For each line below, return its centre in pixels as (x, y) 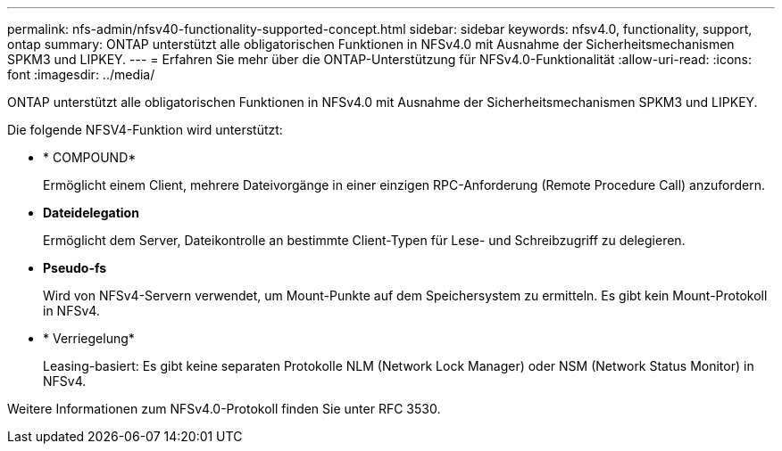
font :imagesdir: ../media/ (81, 74)
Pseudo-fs (75, 268)
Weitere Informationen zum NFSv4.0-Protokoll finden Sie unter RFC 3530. (224, 409)
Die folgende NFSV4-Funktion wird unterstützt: (145, 130)
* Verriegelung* (89, 338)
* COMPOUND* (90, 157)
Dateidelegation (91, 213)
